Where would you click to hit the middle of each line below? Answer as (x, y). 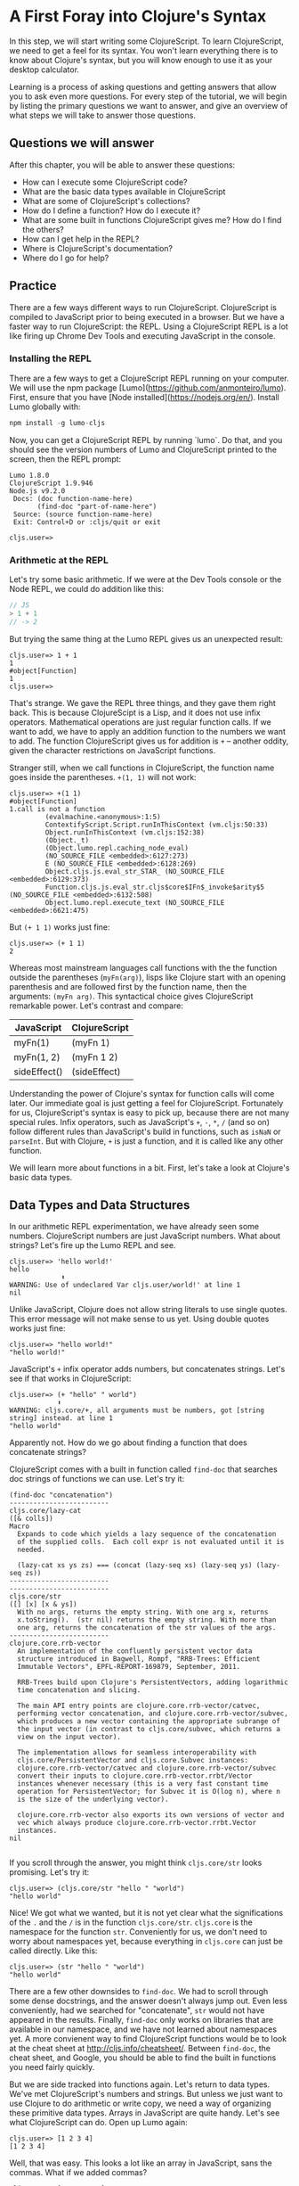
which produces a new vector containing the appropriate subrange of (149, 1722)
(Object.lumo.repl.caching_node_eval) (117, 848)
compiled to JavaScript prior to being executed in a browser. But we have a (147, 316)
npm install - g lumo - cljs (57, 423)
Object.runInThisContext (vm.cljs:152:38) (125, 832)
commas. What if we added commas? (78, 2173)
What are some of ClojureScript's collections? (106, 201)
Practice (33, 286)
